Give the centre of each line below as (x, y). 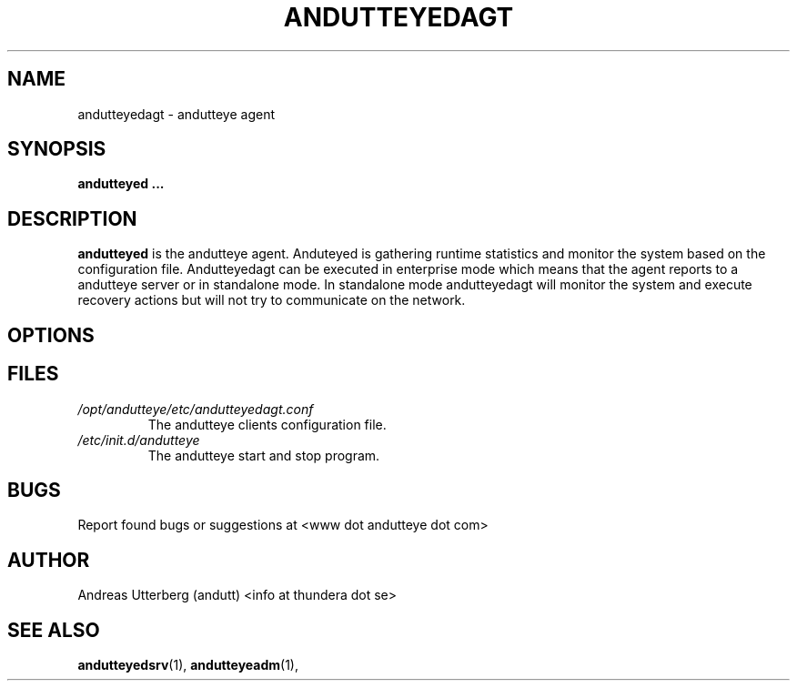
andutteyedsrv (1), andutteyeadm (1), (188, 665)
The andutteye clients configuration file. (267, 424)
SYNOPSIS (57, 149)
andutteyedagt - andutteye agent (177, 114)
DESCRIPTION (72, 218)
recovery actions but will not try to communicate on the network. (272, 300)
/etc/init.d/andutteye (139, 440)
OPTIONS (51, 335)
